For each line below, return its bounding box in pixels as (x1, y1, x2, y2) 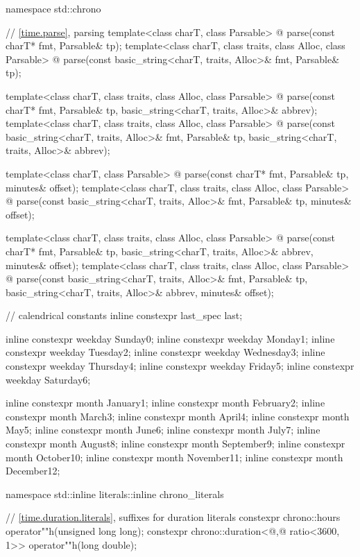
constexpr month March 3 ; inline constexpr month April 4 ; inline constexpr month (6, 409, 350, 423)
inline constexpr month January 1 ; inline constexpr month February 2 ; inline (6, 395, 325, 410)
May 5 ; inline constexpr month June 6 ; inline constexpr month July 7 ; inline (6, 422, 320, 437)
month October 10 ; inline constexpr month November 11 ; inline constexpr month (6, 449, 343, 464)
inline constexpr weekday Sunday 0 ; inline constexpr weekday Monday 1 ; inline (6, 331, 335, 345)
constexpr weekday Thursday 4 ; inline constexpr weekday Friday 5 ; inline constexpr (6, 359, 354, 373)
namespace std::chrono (6, 1, 101, 15)
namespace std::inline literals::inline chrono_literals (6, 486, 224, 501)
